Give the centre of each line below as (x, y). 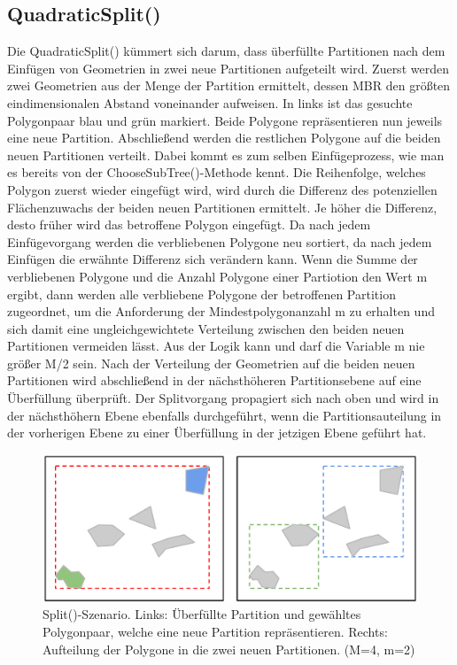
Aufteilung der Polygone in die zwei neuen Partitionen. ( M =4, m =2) (229, 649)
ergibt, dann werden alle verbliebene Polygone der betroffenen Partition (201, 294)
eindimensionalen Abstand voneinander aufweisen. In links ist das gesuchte (210, 102)
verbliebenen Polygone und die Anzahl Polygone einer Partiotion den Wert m (217, 276)
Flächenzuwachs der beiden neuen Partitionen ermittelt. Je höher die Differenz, (222, 207)
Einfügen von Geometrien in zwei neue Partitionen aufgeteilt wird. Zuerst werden (228, 68)
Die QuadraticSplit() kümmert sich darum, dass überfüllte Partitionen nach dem (226, 51)
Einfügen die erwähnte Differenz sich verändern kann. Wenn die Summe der (213, 259)
